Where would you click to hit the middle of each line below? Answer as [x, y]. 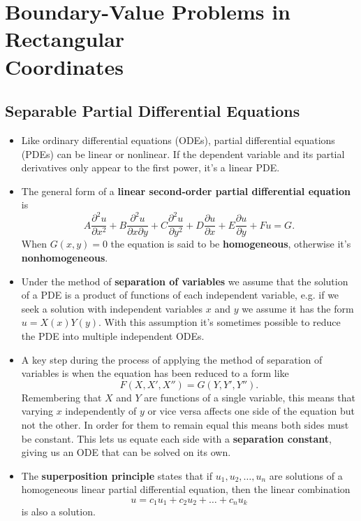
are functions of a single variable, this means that [250, 397]
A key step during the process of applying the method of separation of [172, 359]
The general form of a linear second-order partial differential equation [186, 191]
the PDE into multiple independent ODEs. [113, 336]
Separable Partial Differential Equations [153, 111]
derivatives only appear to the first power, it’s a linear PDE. [150, 167]
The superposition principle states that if [117, 475]
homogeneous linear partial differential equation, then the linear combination [186, 489]
